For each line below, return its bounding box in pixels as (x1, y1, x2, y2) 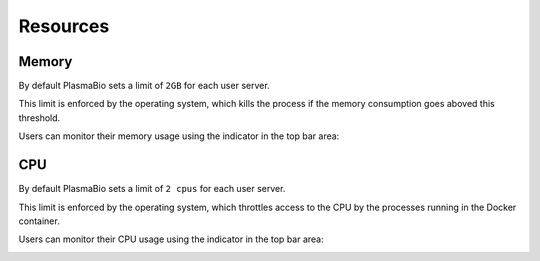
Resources (18, 15, 110, 37)
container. (18, 215, 60, 227)
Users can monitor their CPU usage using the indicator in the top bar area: (18, 233, 324, 245)
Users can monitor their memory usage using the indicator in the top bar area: (18, 130, 340, 142)
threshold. (18, 111, 61, 124)
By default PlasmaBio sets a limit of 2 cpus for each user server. (18, 183, 286, 195)
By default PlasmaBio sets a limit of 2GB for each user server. (18, 80, 270, 92)
